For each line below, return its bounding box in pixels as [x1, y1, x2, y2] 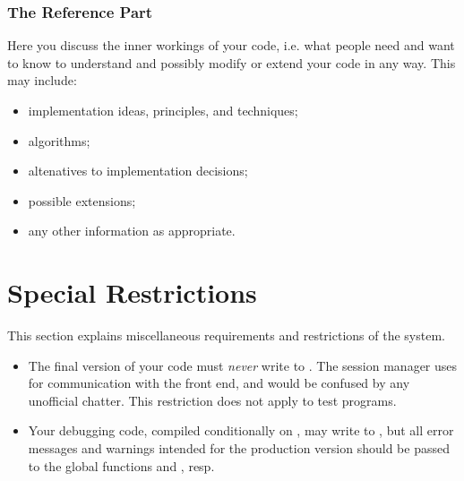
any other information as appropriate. [28, 221, 236, 240]
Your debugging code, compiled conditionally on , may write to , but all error [28, 421, 454, 440]
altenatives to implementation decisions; [28, 161, 248, 180]
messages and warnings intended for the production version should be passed [28, 439, 450, 458]
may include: [7, 71, 77, 90]
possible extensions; [28, 191, 136, 210]
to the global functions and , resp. [28, 456, 215, 475]
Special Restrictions [7, 274, 257, 311]
